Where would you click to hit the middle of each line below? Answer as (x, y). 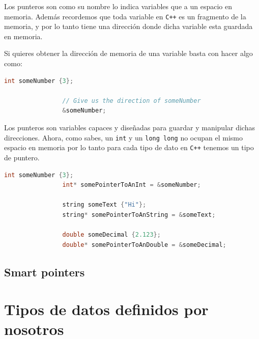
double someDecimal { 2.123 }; (111, 235)
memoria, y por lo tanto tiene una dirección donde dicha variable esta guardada (128, 26)
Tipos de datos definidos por (106, 309)
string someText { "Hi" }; (104, 205)
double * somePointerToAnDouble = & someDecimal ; (144, 245)
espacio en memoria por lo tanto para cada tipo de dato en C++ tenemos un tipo (129, 147)
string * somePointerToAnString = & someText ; (139, 215)
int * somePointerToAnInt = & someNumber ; (132, 185)
